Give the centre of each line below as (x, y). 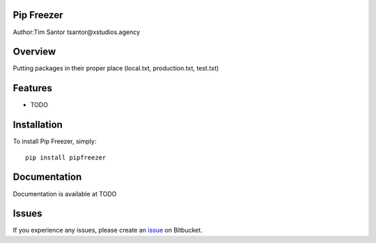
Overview (34, 52)
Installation (38, 125)
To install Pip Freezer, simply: (55, 141)
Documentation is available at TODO (65, 194)
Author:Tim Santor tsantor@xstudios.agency (77, 32)
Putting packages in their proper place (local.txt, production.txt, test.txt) (116, 68)
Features (32, 88)
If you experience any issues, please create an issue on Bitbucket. (108, 230)
